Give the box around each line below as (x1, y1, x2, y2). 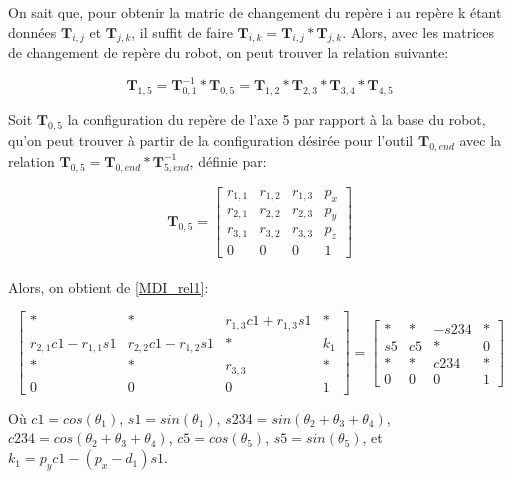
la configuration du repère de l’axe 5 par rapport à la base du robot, (67, 109, 486, 130)
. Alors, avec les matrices (342, 21, 495, 42)
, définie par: (189, 150, 267, 171)
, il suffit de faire (131, 21, 233, 42)
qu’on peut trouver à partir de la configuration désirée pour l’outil (8, 130, 414, 151)
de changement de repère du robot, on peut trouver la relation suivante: (8, 42, 449, 63)
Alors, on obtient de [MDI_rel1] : (8, 276, 209, 297)
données (8, 21, 57, 42)
